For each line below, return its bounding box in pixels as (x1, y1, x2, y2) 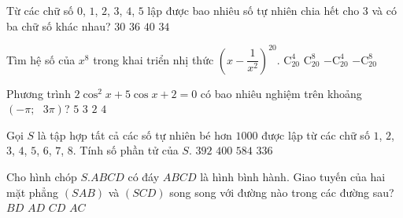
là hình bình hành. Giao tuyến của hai (200, 169, 386, 185)
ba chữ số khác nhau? (6, 17, 111, 34)
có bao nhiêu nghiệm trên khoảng (200, 85, 362, 101)
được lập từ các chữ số (261, 126, 370, 143)
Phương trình (6, 85, 71, 101)
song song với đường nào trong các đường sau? (169, 183, 394, 200)
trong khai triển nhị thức (93, 51, 214, 67)
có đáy (128, 169, 160, 185)
